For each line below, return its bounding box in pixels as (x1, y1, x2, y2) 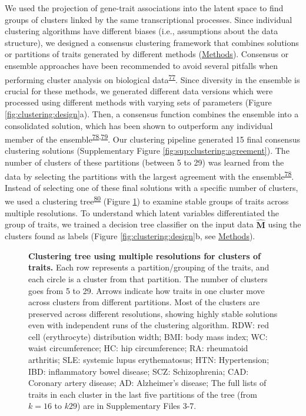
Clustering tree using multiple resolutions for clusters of (28, 249, 261, 262)
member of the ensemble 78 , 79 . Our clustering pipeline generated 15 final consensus (5, 131, 300, 145)
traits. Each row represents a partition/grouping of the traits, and (28, 261, 270, 273)
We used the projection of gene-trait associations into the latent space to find (5, 2, 284, 14)
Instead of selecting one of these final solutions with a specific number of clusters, (5, 181, 298, 193)
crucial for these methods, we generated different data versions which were (5, 84, 273, 97)
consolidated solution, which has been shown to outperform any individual (5, 119, 273, 131)
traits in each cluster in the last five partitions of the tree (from (28, 388, 257, 400)
